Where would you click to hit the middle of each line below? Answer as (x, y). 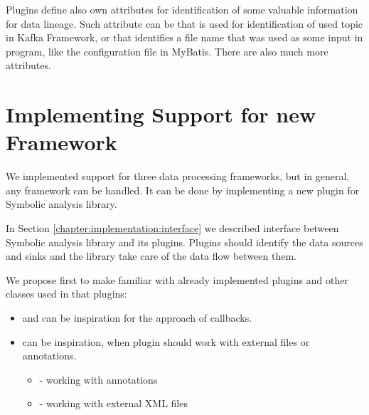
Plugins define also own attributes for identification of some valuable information (182, 9)
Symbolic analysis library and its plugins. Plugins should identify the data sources (184, 242)
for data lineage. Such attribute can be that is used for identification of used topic (184, 23)
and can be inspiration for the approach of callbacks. (137, 318)
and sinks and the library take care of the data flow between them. (151, 256)
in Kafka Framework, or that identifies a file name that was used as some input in (184, 37)
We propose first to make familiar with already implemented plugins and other (177, 279)
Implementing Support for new (161, 114)
